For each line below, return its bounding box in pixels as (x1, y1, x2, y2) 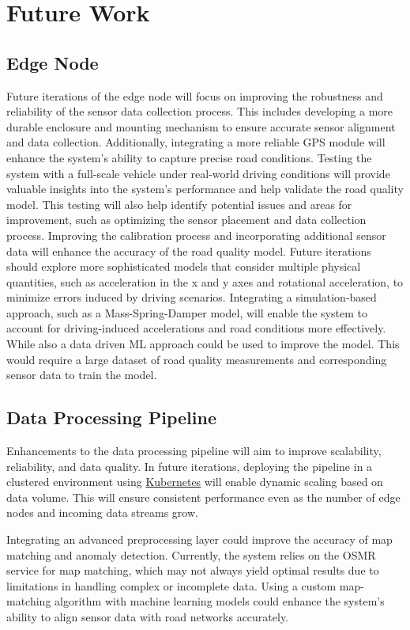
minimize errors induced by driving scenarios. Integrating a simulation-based (6, 289, 377, 306)
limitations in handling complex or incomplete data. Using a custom (6, 577, 337, 594)
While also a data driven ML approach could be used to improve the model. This (6, 336, 400, 352)
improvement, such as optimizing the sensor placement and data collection (6, 211, 367, 228)
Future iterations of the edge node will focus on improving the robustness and (6, 87, 383, 104)
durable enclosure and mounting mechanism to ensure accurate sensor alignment (6, 118, 396, 135)
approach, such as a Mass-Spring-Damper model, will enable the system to (6, 304, 367, 321)
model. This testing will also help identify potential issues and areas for (6, 195, 352, 212)
